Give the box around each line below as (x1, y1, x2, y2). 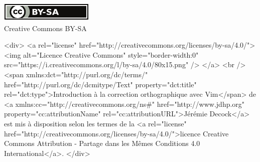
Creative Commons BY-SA (4, 23, 87, 33)
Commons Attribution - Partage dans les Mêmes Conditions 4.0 (4, 138, 200, 148)
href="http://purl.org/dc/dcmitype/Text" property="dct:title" (4, 79, 197, 89)
